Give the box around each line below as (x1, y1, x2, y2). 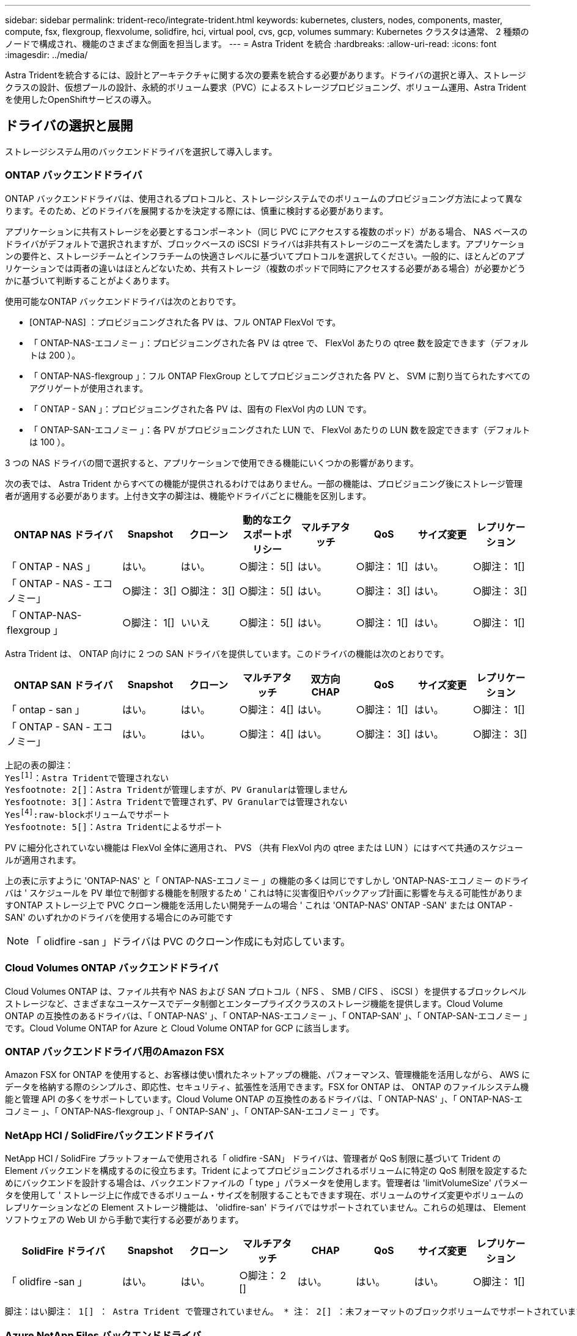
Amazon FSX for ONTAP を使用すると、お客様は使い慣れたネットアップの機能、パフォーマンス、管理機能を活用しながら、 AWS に (5, 1069, 531, 1080)
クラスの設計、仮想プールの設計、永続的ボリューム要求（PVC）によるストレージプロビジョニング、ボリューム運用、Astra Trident (5, 82, 526, 92)
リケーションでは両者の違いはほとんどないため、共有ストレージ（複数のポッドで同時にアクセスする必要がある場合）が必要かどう (5, 262, 526, 273)
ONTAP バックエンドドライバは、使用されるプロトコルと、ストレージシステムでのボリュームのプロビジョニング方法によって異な (5, 193, 523, 204)
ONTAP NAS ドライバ (13, 528, 113, 541)
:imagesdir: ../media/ (5, 50, 88, 60)
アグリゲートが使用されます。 (29, 382, 148, 393)
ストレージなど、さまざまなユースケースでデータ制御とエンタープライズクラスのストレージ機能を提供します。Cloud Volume (5, 998, 503, 1009)
